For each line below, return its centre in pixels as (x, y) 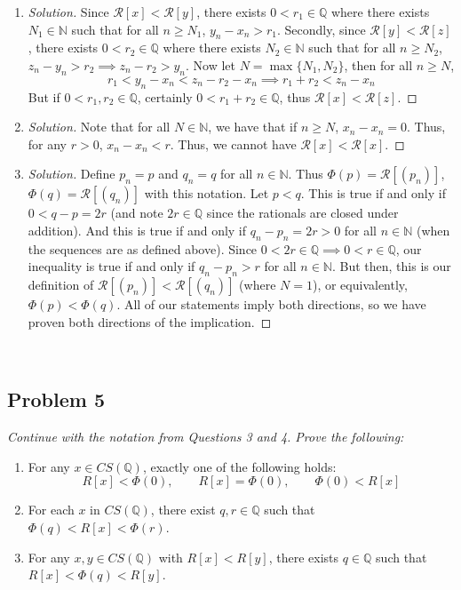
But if (44, 96)
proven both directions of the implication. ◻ (150, 321)
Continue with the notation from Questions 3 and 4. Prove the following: (206, 437)
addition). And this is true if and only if (137, 230)
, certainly (165, 96)
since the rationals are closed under (302, 213)
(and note (137, 213)
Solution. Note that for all (99, 127)
